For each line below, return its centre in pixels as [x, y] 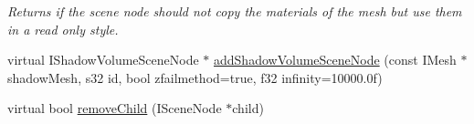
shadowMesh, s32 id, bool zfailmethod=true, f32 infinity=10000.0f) [195, 77]
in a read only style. [63, 29]
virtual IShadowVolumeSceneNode [103, 60]
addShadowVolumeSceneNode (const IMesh [335, 60]
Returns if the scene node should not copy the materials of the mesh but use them [235, 11]
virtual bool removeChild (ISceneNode [115, 108]
